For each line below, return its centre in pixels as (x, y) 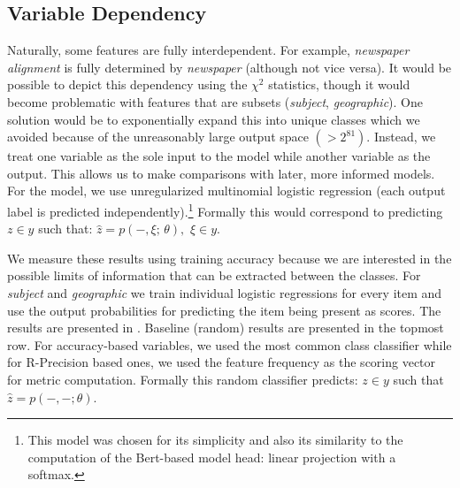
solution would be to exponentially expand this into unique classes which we (214, 119)
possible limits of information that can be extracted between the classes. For (214, 275)
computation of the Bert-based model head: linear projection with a (212, 457)
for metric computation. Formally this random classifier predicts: (183, 379)
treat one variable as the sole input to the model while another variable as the (219, 156)
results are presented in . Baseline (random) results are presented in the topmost (226, 328)
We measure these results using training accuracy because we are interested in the (230, 258)
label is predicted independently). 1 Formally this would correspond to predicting (225, 210)
